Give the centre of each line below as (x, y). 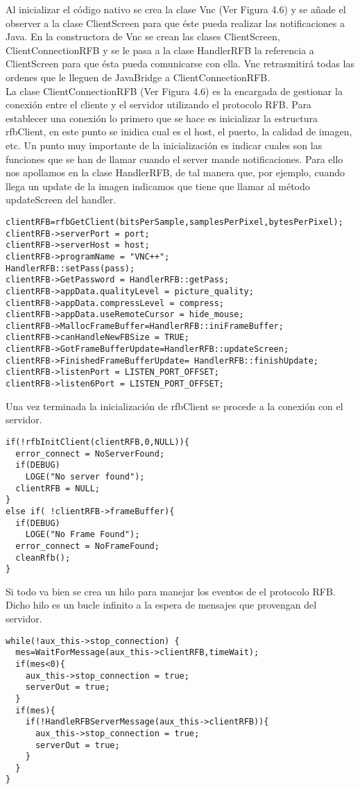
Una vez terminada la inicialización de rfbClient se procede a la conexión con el (174, 406)
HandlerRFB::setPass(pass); (70, 268)
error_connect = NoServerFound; (90, 453)
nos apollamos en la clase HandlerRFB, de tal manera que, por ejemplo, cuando (175, 172)
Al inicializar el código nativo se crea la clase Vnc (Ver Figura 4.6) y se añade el (176, 9)
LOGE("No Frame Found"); (83, 535)
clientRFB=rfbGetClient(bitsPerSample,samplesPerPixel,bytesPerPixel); (174, 222)
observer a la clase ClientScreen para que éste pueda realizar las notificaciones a (175, 23)
